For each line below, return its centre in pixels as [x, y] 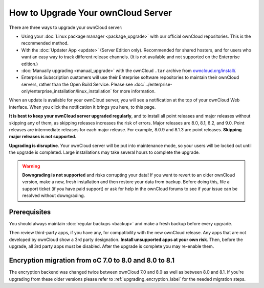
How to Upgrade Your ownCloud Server [90, 13]
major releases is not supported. [43, 137]
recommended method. [45, 43]
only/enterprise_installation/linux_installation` [66, 91]
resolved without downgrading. [54, 195]
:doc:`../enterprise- [153, 84]
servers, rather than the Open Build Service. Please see [77, 84]
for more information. [134, 91]
